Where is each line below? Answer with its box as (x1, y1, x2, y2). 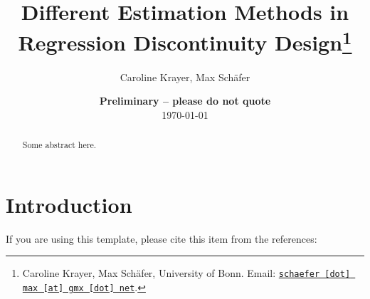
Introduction (6, 189, 132, 219)
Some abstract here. (22, 139, 96, 151)
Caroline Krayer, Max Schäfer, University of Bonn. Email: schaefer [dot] (22, 266, 351, 280)
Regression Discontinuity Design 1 (18, 25, 352, 57)
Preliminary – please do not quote (99, 93, 271, 108)
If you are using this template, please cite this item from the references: (6, 231, 317, 246)
